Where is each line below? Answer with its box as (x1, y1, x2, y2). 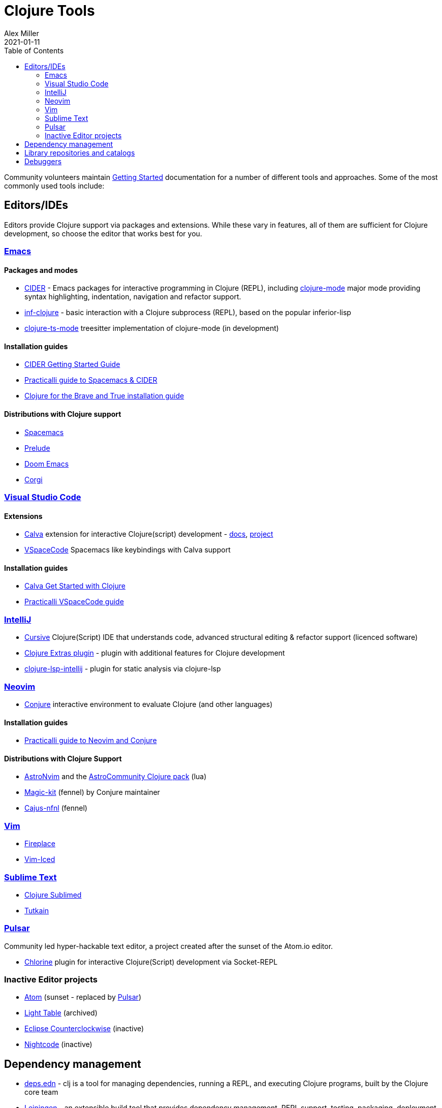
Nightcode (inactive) (24, 1040, 92, 1049)
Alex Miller (4, 28, 39, 38)
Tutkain (24, 906, 49, 915)
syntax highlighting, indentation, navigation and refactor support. (24, 292, 241, 301)
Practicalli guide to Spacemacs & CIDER (24, 376, 157, 385)
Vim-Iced (24, 855, 55, 864)
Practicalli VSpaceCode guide (24, 597, 124, 606)
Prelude (24, 443, 50, 452)
